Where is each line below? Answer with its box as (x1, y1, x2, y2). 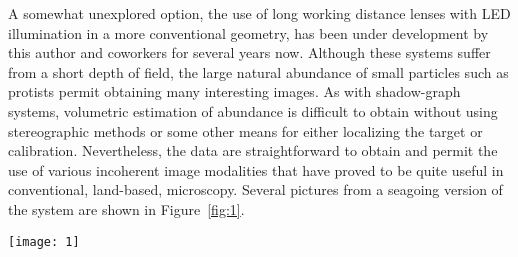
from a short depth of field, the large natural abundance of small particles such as (8, 61, 509, 82)
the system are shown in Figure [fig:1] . (8, 198, 245, 219)
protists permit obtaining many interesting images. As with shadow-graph (8, 81, 461, 102)
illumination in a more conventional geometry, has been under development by (8, 22, 489, 43)
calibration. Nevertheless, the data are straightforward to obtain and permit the (8, 140, 498, 161)
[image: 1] (8, 234, 80, 249)
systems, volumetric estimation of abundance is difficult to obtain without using (8, 100, 498, 121)
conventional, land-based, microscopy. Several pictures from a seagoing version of (8, 179, 503, 200)
